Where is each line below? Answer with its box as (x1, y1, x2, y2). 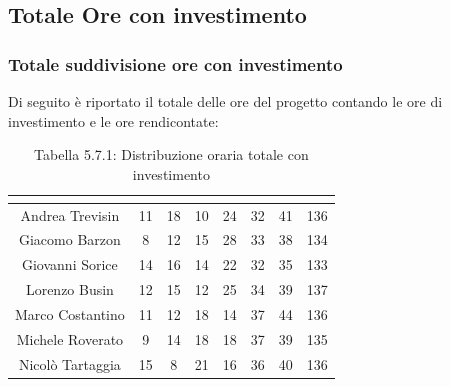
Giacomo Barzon (18, 229, 121, 250)
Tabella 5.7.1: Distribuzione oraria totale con (34, 144, 309, 165)
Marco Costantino (15, 304, 125, 324)
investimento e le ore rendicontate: (8, 110, 219, 131)
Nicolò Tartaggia (18, 353, 121, 374)
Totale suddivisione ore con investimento (8, 51, 343, 76)
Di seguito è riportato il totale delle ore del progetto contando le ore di (8, 91, 443, 111)
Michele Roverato (16, 328, 124, 349)
